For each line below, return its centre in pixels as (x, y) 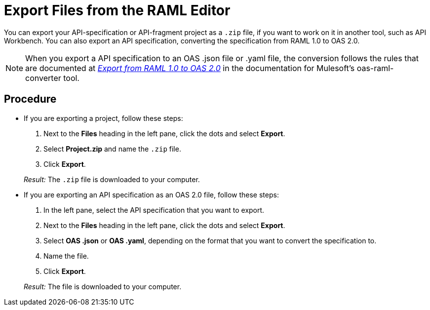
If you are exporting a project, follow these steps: (103, 118)
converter (43, 78)
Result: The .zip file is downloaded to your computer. (112, 179)
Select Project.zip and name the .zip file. (112, 149)
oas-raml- (375, 68)
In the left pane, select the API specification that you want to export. (154, 210)
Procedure (30, 99)
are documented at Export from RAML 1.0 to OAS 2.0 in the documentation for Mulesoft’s (190, 68)
